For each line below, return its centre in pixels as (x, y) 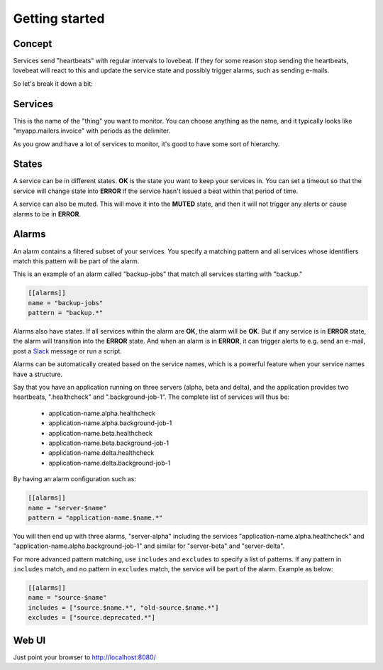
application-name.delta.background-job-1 (110, 463)
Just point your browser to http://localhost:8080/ (84, 657)
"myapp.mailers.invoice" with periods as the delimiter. (92, 131)
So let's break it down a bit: (53, 83)
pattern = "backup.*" (66, 313)
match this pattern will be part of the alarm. (76, 261)
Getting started (59, 18)
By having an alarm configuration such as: (74, 479)
